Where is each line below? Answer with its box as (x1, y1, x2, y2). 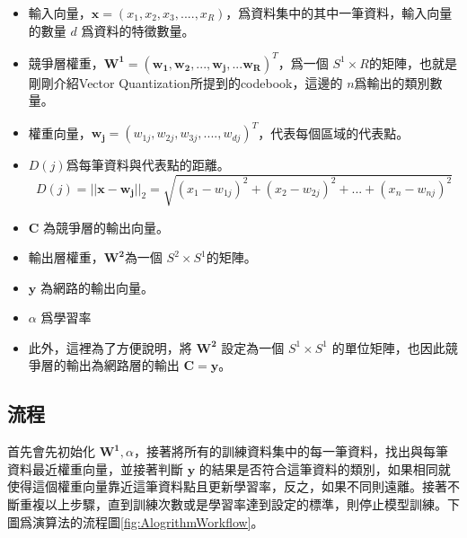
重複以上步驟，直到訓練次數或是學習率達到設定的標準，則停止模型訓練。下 (19, 495, 460, 514)
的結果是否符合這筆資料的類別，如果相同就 (198, 459, 451, 478)
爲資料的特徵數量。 (81, 21, 195, 40)
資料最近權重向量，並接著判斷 (7, 459, 183, 478)
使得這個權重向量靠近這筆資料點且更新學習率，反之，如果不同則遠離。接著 (7, 477, 447, 496)
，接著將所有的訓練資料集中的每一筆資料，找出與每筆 (133, 442, 448, 461)
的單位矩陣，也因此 (331, 338, 445, 357)
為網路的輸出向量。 (40, 278, 154, 296)
